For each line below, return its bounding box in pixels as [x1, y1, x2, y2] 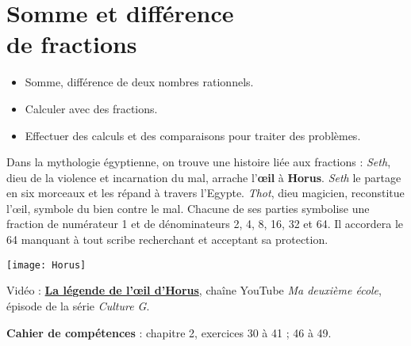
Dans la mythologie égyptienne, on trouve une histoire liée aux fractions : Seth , [6, 154, 391, 170]
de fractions [6, 28, 137, 60]
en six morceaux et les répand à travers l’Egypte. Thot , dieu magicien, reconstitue [6, 184, 405, 201]
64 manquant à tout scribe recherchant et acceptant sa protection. [6, 231, 328, 248]
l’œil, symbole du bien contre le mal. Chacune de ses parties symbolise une [6, 200, 370, 216]
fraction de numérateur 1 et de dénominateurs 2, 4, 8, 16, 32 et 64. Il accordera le [6, 215, 403, 232]
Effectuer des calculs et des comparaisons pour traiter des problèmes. [25, 127, 361, 143]
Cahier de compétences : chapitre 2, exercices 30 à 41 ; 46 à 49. [6, 324, 332, 340]
